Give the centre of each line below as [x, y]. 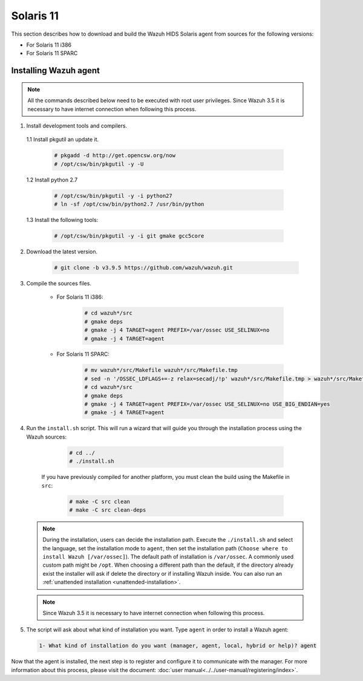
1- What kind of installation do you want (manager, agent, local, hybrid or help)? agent [178, 646]
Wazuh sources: [46, 437]
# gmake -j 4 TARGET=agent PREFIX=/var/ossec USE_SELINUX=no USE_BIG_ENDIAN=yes [207, 404]
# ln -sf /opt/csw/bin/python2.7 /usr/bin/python [129, 204]
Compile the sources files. [59, 283]
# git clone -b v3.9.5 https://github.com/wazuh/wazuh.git [143, 267]
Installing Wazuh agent [55, 70]
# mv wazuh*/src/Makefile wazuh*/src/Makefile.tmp [161, 370]
